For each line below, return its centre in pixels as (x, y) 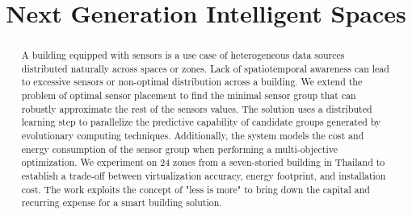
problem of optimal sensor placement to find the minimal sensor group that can (189, 95)
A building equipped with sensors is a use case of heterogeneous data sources (183, 55)
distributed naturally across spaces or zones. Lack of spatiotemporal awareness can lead (205, 68)
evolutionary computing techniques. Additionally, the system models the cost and (193, 136)
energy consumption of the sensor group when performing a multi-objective (179, 149)
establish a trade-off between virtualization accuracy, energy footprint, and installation (204, 176)
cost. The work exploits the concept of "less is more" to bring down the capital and (195, 189)
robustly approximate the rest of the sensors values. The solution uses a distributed (197, 108)
